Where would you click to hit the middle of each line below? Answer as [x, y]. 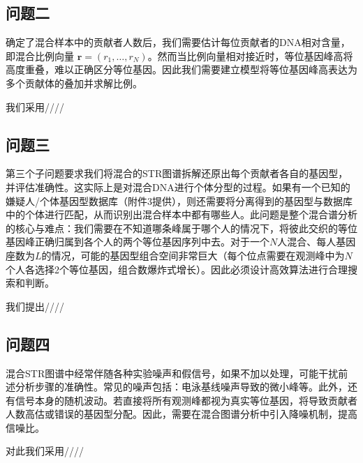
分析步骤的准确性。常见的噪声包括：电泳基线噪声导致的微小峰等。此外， [181, 387]
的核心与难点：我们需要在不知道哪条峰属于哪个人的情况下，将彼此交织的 [172, 228]
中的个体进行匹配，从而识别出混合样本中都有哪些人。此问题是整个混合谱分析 [181, 214]
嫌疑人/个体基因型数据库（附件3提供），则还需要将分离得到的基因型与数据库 [179, 200]
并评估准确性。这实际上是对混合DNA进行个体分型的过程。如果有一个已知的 [178, 187]
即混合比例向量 [40, 55]
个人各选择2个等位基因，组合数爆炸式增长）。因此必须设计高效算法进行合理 [177, 269]
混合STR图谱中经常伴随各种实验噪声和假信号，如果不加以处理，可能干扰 [172, 373]
